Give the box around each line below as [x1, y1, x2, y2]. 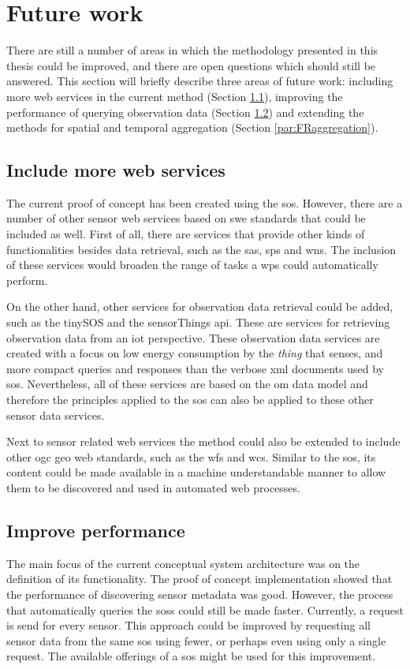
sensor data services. [6, 406, 105, 423]
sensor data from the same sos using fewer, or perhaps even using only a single [6, 632, 386, 648]
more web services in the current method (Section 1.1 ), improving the [6, 88, 343, 104]
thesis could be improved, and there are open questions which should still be [6, 57, 376, 73]
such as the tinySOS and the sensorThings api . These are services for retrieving [6, 314, 390, 331]
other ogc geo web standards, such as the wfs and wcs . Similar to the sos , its [6, 448, 376, 465]
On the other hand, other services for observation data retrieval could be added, [6, 298, 393, 315]
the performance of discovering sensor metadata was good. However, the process [6, 585, 393, 602]
